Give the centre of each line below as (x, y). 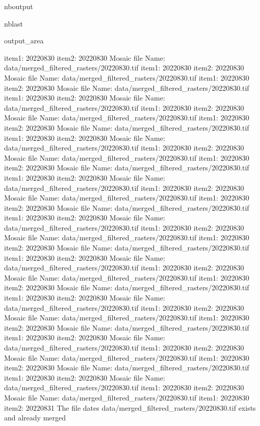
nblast (14, 23)
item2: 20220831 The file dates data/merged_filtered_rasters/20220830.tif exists (130, 407)
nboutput (19, 6)
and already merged (35, 418)
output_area (24, 41)
